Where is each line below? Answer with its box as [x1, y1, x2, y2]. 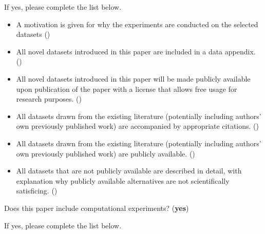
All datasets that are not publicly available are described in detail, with [16, 165, 242, 176]
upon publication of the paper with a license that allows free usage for [16, 83, 237, 94]
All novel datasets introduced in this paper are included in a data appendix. [16, 46, 256, 56]
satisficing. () [16, 185, 58, 196]
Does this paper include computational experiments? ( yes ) [4, 202, 189, 213]
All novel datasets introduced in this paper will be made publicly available [16, 73, 251, 84]
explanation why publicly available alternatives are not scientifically [16, 175, 230, 186]
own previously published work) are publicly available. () [16, 148, 195, 159]
